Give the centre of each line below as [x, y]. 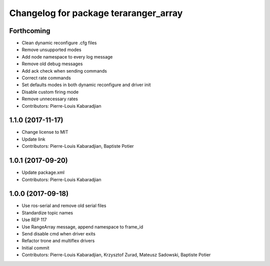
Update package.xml [43, 172]
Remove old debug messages [52, 64]
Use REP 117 [34, 220]
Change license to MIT [45, 132]
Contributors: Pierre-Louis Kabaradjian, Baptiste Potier [78, 146]
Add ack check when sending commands [64, 71]
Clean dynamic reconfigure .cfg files [59, 43]
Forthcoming [30, 31]
